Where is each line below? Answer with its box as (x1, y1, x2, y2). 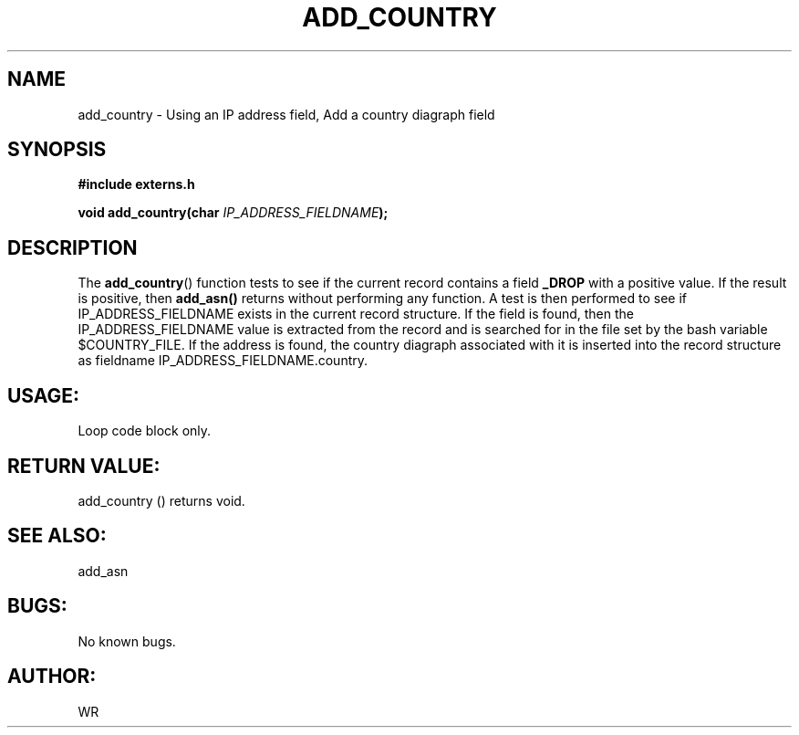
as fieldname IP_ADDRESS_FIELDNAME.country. (78, 352, 368, 369)
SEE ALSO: (7, 524, 107, 548)
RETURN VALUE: (7, 454, 161, 478)
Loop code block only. (78, 423, 212, 439)
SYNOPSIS (7, 138, 107, 162)
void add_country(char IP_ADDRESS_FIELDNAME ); (78, 205, 389, 221)
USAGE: (7, 383, 80, 407)
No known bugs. (78, 633, 176, 649)
